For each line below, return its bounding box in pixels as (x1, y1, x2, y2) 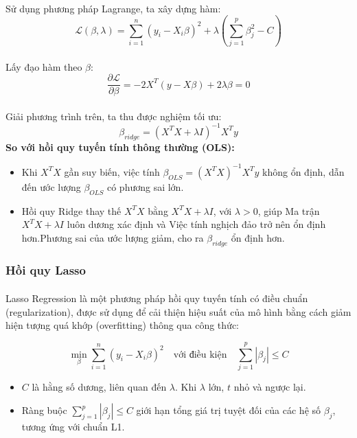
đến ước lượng (21, 179, 81, 194)
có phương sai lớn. (106, 179, 184, 194)
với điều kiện (173, 349, 227, 360)
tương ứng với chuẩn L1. (21, 419, 125, 434)
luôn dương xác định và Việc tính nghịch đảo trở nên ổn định (67, 217, 326, 231)
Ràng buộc (21, 403, 67, 417)
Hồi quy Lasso (5, 262, 86, 279)
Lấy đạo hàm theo (5, 59, 82, 73)
